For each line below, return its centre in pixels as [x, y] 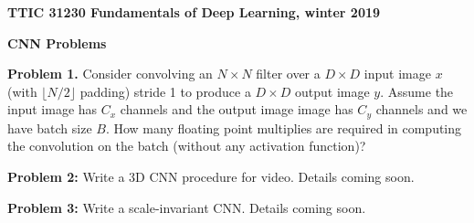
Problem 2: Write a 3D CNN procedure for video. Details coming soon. [211, 177]
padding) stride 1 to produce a [165, 91]
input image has [53, 109]
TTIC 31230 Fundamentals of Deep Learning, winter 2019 [194, 12]
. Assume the [417, 91]
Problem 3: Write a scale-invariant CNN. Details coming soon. [187, 207]
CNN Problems [57, 42]
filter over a [288, 74]
